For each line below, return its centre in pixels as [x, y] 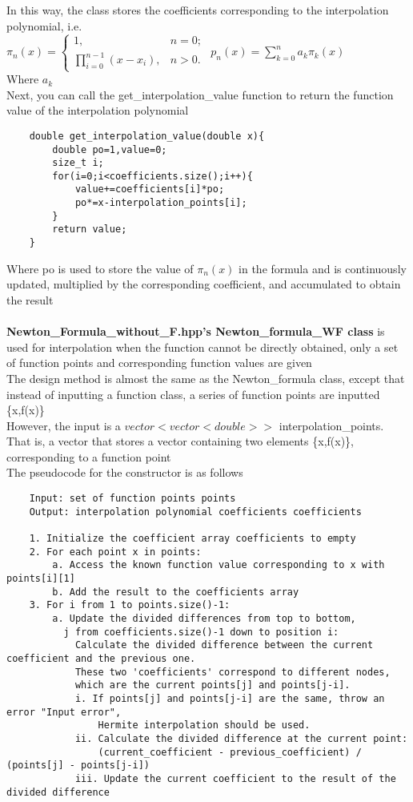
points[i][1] [41, 578]
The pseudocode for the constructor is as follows [125, 472]
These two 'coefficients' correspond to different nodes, [233, 672]
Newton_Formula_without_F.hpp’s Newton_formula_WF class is [196, 331]
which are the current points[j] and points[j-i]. [213, 685]
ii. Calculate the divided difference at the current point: [241, 738]
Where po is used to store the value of [100, 268]
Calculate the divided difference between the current [224, 645]
